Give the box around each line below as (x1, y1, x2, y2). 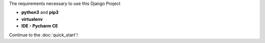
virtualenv (21, 16, 43, 22)
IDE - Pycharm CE (21, 23, 58, 29)
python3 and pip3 (21, 10, 59, 15)
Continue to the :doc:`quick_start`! (9, 32, 78, 38)
